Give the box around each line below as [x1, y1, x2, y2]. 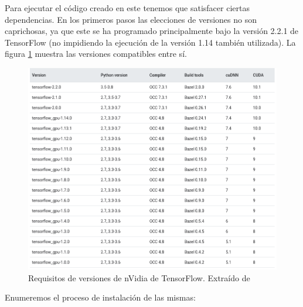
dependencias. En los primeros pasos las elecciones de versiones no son [5, 13, 257, 25]
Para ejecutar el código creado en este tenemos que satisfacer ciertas [5, 2, 250, 13]
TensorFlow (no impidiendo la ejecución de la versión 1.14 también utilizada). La [5, 36, 296, 48]
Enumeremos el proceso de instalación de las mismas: [5, 291, 196, 303]
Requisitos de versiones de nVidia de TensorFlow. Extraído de [28, 271, 250, 284]
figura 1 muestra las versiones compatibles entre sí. [5, 47, 187, 60]
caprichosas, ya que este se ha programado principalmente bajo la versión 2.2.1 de [5, 25, 299, 37]
